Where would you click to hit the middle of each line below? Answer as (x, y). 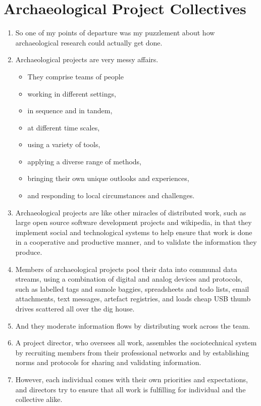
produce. (29, 252)
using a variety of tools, (64, 144)
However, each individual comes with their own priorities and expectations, (132, 379)
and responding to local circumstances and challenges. (111, 195)
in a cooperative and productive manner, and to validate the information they (136, 242)
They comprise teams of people (75, 76)
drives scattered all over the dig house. (75, 308)
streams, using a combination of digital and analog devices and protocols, (129, 279)
